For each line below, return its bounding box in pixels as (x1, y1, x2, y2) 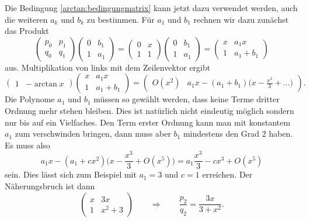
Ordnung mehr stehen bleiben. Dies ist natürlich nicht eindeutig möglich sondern (5, 104, 294, 116)
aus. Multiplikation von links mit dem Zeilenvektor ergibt (5, 61, 211, 73)
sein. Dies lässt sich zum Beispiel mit (5, 168, 137, 181)
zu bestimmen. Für (86, 13, 155, 25)
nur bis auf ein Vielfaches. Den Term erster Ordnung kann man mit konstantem (5, 116, 291, 128)
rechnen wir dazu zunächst (193, 13, 289, 25)
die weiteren (5, 13, 48, 25)
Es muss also (5, 138, 50, 151)
